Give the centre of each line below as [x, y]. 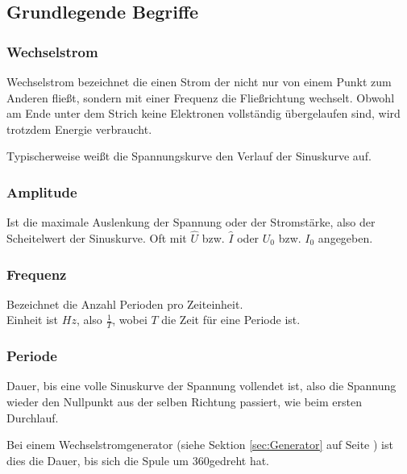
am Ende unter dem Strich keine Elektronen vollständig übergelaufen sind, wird [203, 113]
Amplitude [42, 191]
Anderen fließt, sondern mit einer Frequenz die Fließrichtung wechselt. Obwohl [201, 97]
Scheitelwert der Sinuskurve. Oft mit [97, 238]
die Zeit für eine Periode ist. [231, 320]
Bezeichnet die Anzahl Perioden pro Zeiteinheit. [125, 304]
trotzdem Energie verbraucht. [79, 129]
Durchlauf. [33, 417]
